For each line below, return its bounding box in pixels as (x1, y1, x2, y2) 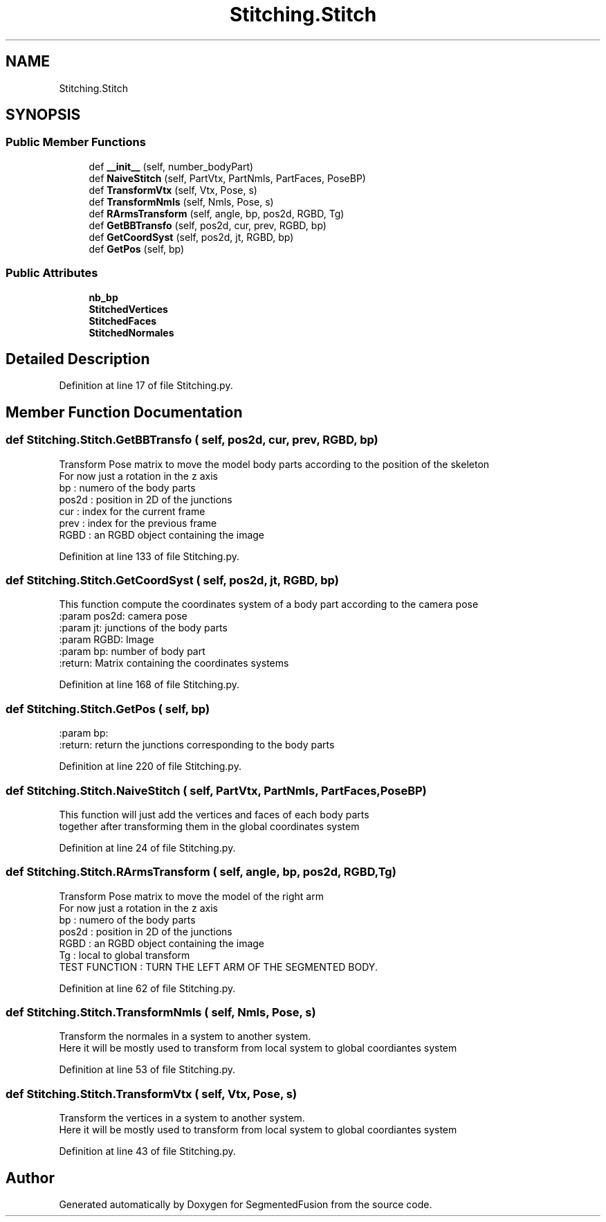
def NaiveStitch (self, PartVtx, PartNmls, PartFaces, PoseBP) (89, 172, 366, 184)
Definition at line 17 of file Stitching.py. (59, 379, 233, 392)
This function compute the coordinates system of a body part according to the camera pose (59, 598, 479, 611)
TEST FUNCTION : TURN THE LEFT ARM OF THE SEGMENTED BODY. (59, 960, 378, 973)
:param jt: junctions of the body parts (59, 622, 228, 634)
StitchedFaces (89, 314, 157, 327)
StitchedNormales (89, 326, 174, 339)
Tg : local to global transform (59, 949, 190, 961)
